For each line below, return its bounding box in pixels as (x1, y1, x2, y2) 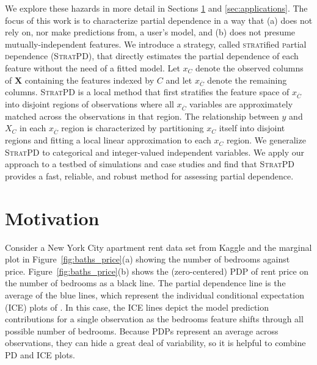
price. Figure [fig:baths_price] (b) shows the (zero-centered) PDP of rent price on (5, 264, 309, 277)
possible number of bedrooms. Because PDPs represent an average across (5, 324, 279, 337)
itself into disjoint (219, 121, 285, 134)
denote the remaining (207, 73, 287, 86)
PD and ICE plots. (5, 349, 76, 361)
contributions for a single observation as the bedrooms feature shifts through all (5, 313, 304, 325)
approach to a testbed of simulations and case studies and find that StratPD (5, 157, 294, 170)
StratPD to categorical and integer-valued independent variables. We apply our (5, 145, 304, 158)
